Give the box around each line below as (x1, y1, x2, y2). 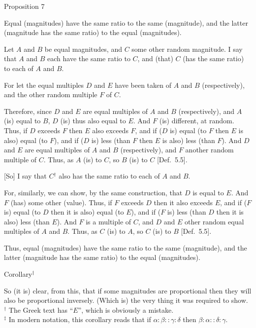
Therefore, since (4, 106, 52, 116)
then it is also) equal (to (51, 207, 124, 217)
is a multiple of (86, 216, 131, 226)
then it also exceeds (154, 197, 213, 207)
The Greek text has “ (8, 304, 73, 315)
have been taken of (115, 79, 171, 90)
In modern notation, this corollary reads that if (8, 314, 151, 325)
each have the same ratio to (47, 53, 130, 64)
